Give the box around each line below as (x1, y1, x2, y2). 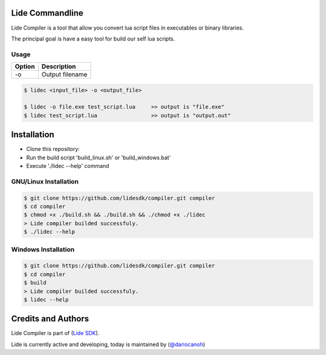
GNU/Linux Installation (11, 177, 79, 185)
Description (41, 62, 77, 71)
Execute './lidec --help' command (26, 162, 110, 170)
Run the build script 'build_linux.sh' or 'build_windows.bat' (26, 154, 171, 161)
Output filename (41, 70, 88, 78)
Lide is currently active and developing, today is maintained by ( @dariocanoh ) (11, 341, 205, 348)
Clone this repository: (26, 146, 80, 153)
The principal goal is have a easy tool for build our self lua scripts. (11, 35, 175, 42)
